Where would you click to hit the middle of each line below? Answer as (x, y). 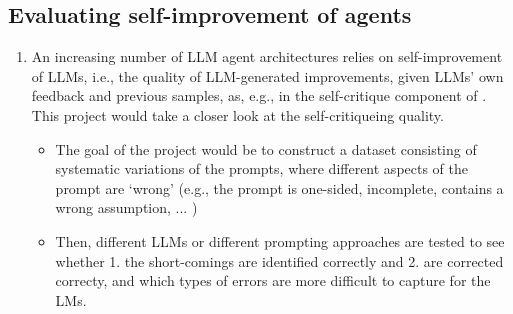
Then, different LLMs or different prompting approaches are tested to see (280, 240)
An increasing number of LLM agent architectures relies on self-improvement (267, 56)
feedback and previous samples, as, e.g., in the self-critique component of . (259, 95)
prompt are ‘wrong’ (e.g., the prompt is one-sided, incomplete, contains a (279, 187)
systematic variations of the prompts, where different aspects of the (262, 168)
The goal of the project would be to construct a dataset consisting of (266, 148)
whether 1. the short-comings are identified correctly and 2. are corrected (279, 260)
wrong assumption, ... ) (126, 207)
